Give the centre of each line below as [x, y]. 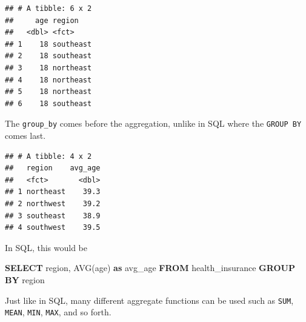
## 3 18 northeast [48, 68]
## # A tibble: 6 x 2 [48, 8]
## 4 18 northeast [48, 80]
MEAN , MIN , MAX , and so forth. [58, 312]
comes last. [25, 135]
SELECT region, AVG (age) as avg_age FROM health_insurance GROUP [150, 268]
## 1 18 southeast [48, 44]
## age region [42, 20]
